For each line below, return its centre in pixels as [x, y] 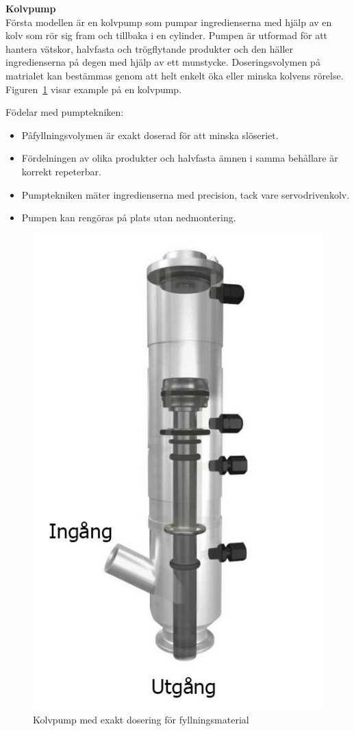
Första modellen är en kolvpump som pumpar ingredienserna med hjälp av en [169, 22]
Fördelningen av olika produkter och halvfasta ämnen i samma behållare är [180, 158]
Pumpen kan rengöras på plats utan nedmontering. [129, 218]
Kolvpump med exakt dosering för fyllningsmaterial [141, 720]
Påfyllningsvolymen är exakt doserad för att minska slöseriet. [150, 135]
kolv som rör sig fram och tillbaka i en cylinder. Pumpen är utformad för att [167, 35]
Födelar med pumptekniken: [65, 112]
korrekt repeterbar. [61, 171]
